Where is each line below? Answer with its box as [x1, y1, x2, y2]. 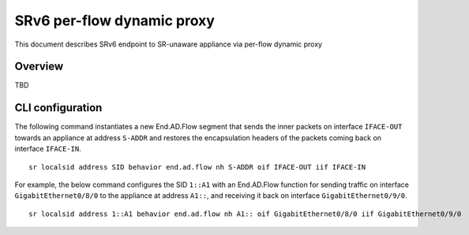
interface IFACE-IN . [14, 144, 82, 154]
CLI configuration [14, 101, 103, 114]
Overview [14, 60, 64, 73]
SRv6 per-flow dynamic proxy [14, 12, 215, 29]
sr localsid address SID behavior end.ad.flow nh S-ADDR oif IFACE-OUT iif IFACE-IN [28, 162, 366, 171]
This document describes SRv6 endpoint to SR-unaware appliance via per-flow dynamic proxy [14, 39, 323, 49]
